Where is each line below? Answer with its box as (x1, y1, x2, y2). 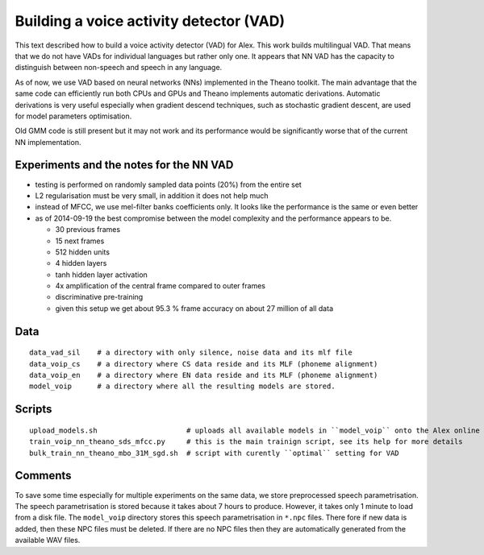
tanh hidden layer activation (55, 270, 148, 280)
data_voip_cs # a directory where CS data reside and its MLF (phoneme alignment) (29, 359, 378, 368)
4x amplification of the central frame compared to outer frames (55, 281, 266, 291)
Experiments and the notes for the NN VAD (15, 158, 234, 172)
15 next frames (55, 236, 105, 246)
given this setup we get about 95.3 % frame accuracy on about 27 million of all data (55, 303, 334, 313)
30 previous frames (55, 225, 121, 234)
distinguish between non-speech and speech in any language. (15, 63, 223, 72)
